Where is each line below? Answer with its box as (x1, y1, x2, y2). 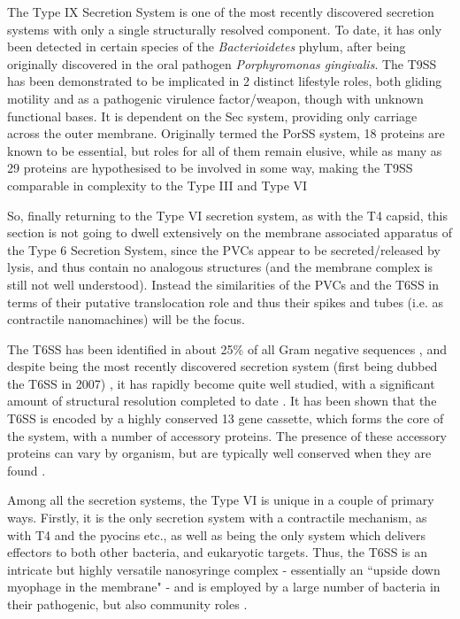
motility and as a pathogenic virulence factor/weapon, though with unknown (7, 89, 424, 107)
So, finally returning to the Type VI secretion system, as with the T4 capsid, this (7, 205, 448, 224)
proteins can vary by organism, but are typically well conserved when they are (7, 444, 432, 462)
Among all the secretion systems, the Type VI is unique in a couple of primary (7, 491, 434, 509)
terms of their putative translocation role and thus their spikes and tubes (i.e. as (7, 292, 444, 311)
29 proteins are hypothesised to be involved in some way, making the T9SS (7, 159, 413, 177)
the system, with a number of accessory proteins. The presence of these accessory (7, 426, 448, 445)
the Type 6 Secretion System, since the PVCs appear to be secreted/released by (7, 240, 441, 259)
